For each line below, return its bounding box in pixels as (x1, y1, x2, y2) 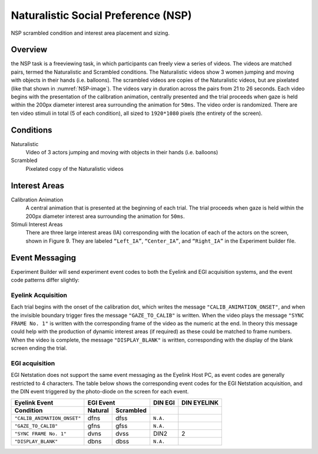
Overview (11, 45, 48, 55)
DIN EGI (153, 399, 175, 407)
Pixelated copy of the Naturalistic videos (25, 165, 124, 172)
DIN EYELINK (181, 399, 219, 407)
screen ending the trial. (11, 344, 67, 352)
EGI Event (87, 399, 115, 407)
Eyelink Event (14, 399, 54, 407)
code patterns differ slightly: (11, 277, 79, 284)
